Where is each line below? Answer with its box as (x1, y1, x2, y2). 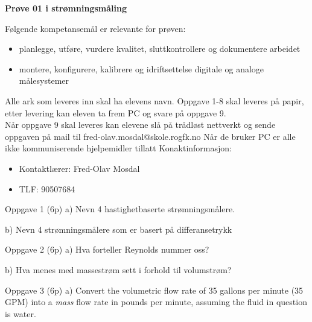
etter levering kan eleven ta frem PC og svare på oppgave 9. (5, 106, 226, 119)
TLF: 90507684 (19, 182, 75, 195)
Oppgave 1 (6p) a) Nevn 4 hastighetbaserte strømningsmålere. (5, 203, 235, 215)
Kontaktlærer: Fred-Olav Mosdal (19, 162, 140, 174)
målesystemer (19, 74, 69, 87)
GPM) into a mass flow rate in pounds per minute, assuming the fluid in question (5, 295, 307, 308)
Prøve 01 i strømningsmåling (5, 2, 127, 14)
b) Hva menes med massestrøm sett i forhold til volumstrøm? (5, 263, 232, 276)
